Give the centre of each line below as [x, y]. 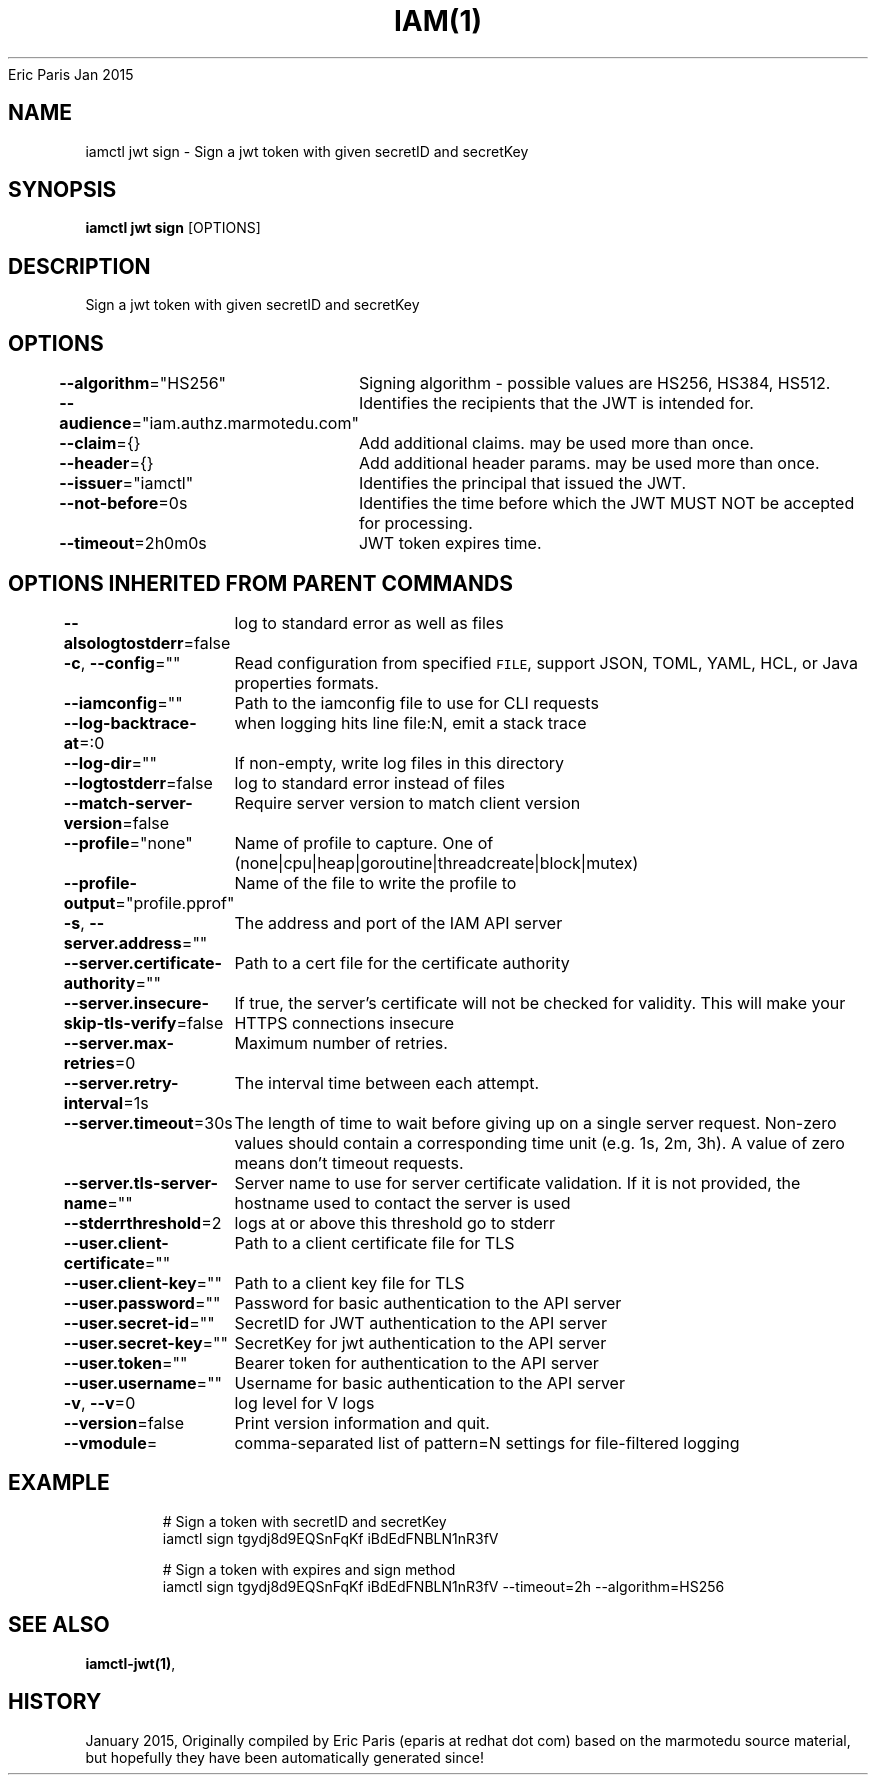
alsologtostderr [123, 642]
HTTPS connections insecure [344, 1022]
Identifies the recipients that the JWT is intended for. [556, 403]
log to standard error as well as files [369, 622]
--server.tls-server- [140, 1182]
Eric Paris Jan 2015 [71, 74]
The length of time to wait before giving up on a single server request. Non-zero [535, 1122]
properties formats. [306, 682]
